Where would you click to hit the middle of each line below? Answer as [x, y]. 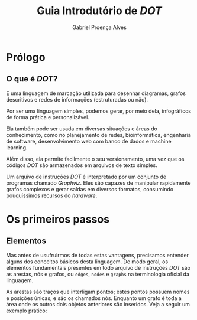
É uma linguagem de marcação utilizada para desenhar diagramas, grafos [96, 93]
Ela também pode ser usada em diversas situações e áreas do [82, 129]
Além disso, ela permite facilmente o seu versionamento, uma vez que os [95, 159]
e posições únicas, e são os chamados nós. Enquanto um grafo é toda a [94, 298]
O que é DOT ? [32, 79]
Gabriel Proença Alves [99, 27]
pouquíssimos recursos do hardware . [52, 195]
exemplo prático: [27, 311]
